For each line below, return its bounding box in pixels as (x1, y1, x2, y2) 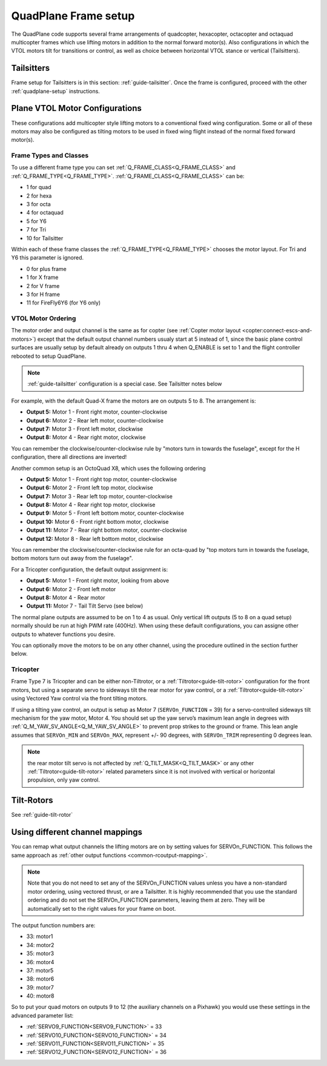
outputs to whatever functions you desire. (11, 631, 116, 638)
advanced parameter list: (11, 1011, 74, 1019)
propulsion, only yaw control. (27, 776, 100, 783)
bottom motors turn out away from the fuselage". (11, 555, 133, 562)
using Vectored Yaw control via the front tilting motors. (11, 695, 148, 702)
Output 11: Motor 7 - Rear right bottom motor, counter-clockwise (26, 526, 188, 534)
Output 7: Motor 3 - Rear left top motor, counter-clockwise (26, 492, 173, 500)
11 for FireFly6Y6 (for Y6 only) (26, 299, 101, 306)
